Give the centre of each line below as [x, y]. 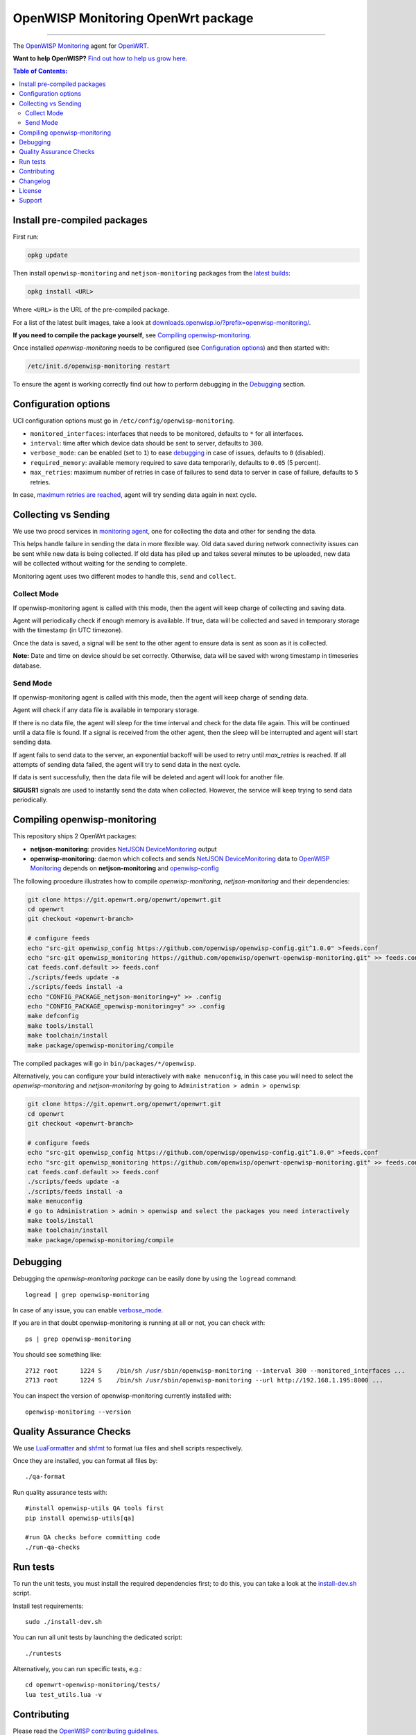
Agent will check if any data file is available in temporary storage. [106, 710]
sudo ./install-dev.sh [64, 1622]
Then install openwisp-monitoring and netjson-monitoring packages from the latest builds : [151, 273]
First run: [26, 237]
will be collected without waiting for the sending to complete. [100, 564]
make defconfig [53, 1016]
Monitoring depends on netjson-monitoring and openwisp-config [124, 868]
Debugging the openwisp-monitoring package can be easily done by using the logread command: [155, 1279]
